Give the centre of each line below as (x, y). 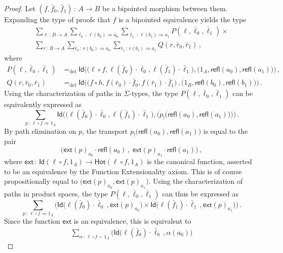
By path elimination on (40, 131)
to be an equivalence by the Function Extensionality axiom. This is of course (123, 171)
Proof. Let (20, 8)
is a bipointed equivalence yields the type (183, 19)
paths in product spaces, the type (56, 193)
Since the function (32, 221)
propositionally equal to (41, 181)
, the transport (105, 131)
